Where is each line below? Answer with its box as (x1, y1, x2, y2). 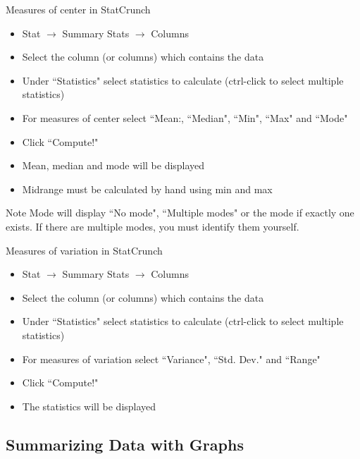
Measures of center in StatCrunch (6, 2, 151, 16)
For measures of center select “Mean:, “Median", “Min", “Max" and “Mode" (22, 110, 348, 125)
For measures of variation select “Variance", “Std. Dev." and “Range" (22, 351, 321, 366)
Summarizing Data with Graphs (6, 433, 244, 455)
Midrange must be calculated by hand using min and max (22, 181, 273, 196)
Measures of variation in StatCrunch (6, 243, 163, 257)
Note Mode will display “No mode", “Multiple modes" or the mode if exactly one (6, 205, 354, 220)
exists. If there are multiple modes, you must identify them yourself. (6, 219, 299, 233)
